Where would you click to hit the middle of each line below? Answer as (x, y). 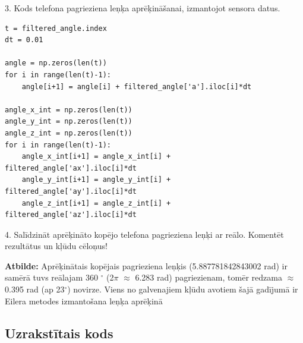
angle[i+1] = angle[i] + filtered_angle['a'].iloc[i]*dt (137, 86)
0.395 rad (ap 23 (35, 289)
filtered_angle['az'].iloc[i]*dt (71, 215)
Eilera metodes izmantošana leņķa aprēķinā (84, 300)
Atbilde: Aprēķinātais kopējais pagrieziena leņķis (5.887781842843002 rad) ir (146, 265)
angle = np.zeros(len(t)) (56, 63)
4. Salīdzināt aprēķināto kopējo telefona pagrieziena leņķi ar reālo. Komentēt (144, 234)
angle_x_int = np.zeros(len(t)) (69, 110)
